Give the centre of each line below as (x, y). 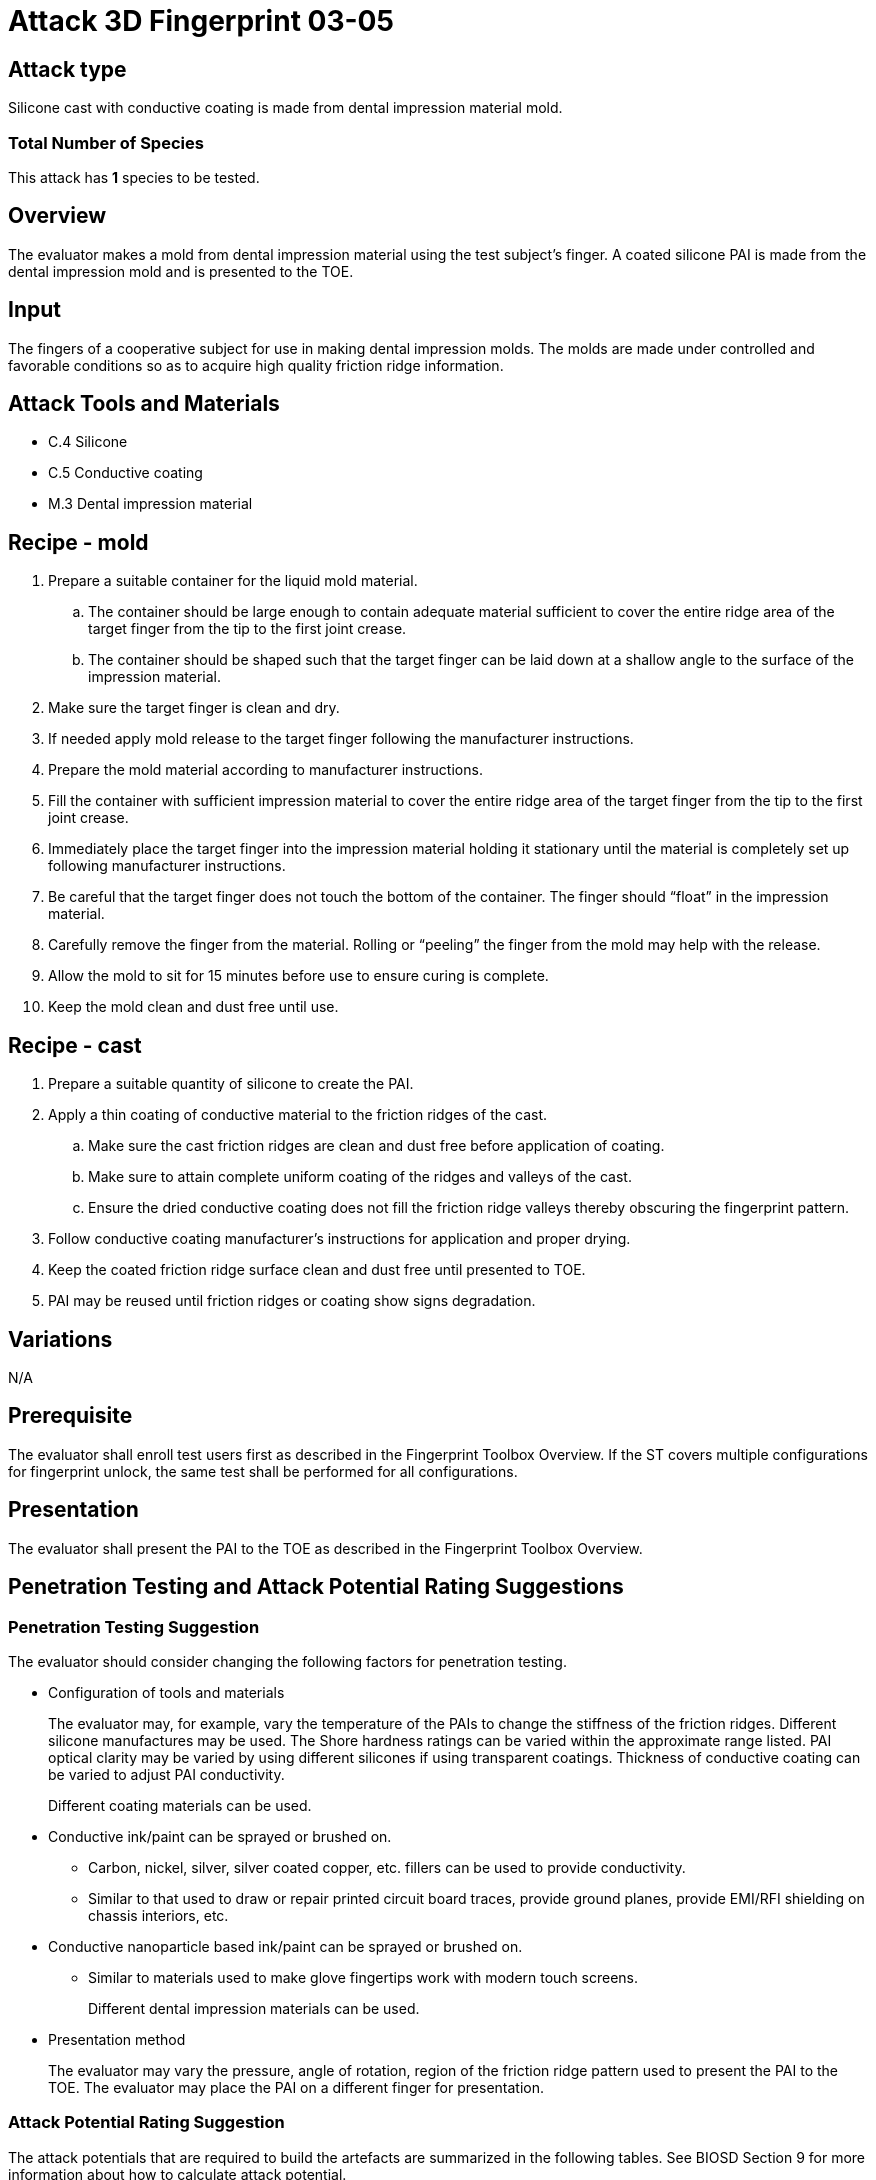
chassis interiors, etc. (158, 1915)
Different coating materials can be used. (180, 1805)
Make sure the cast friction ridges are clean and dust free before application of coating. (376, 1146)
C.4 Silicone (88, 442)
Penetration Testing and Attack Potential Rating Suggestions (316, 1587)
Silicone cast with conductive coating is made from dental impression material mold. (285, 108)
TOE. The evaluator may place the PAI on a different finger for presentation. (296, 2087)
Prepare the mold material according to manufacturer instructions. (265, 770)
